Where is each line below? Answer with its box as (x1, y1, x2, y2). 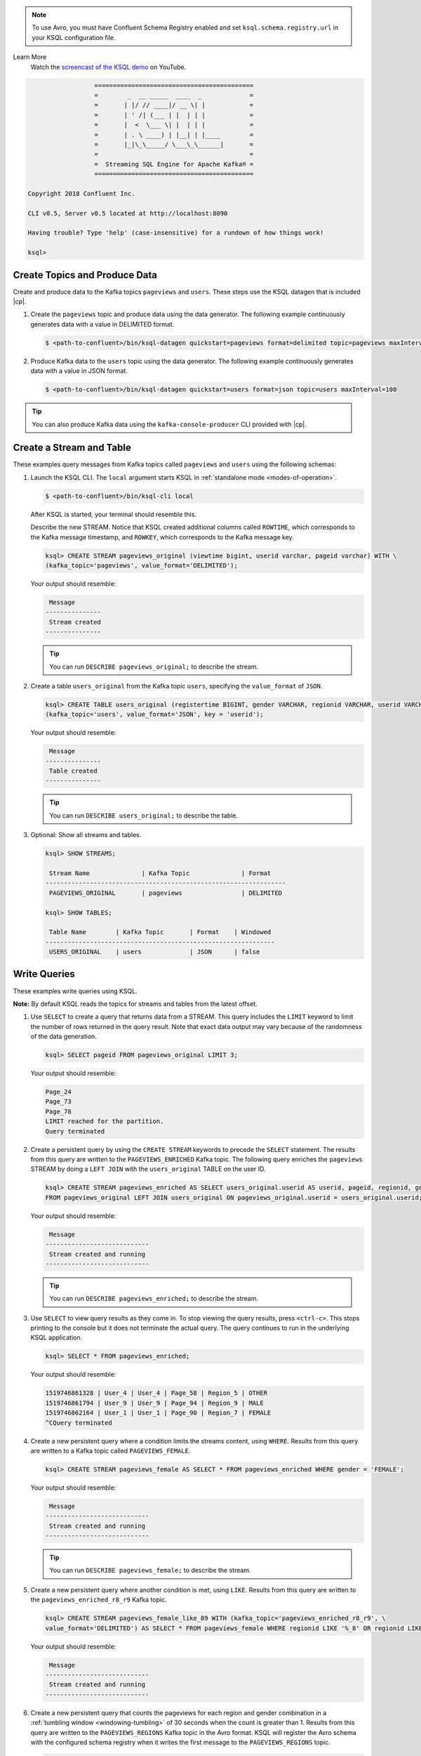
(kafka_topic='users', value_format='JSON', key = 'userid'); (45, 710, 264, 719)
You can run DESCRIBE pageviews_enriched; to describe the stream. (49, 1295, 259, 1303)
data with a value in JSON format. (30, 367, 128, 375)
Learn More (13, 53, 47, 61)
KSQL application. (30, 1333, 83, 1342)
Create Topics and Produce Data (13, 269, 158, 281)
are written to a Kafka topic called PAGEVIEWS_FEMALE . (30, 1446, 191, 1455)
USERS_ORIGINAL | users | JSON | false (49, 948, 260, 956)
